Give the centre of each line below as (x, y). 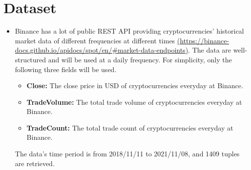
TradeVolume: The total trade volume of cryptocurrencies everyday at (134, 102)
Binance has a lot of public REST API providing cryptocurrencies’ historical (129, 31)
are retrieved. (35, 163)
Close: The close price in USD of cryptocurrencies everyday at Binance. (135, 85)
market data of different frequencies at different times (95, 40)
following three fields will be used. (66, 69)
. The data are (210, 50)
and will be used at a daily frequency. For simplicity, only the (140, 59)
